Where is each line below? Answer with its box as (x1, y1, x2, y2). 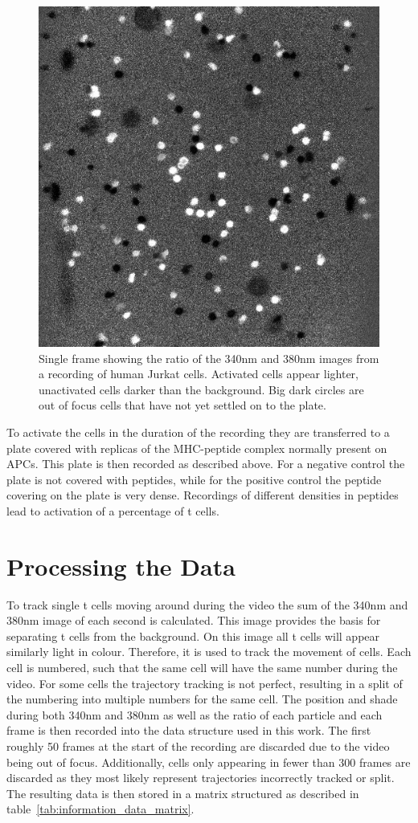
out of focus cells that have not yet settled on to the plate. (39, 397, 326, 414)
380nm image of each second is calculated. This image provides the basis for (6, 612, 381, 629)
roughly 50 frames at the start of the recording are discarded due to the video (6, 738, 390, 754)
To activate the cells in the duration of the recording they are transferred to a (6, 423, 390, 440)
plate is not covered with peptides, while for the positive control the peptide (6, 471, 382, 487)
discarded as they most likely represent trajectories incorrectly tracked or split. (6, 769, 395, 786)
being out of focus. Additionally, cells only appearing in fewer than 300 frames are (6, 753, 411, 770)
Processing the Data (6, 549, 236, 582)
